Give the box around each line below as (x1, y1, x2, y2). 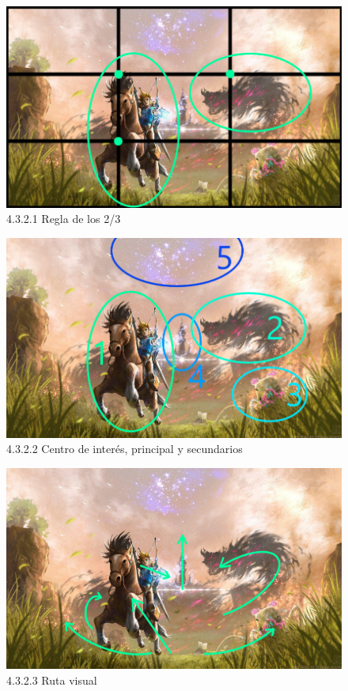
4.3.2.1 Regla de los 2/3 (6, 210, 121, 227)
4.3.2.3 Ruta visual (6, 671, 97, 688)
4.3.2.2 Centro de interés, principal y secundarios (6, 440, 243, 457)
